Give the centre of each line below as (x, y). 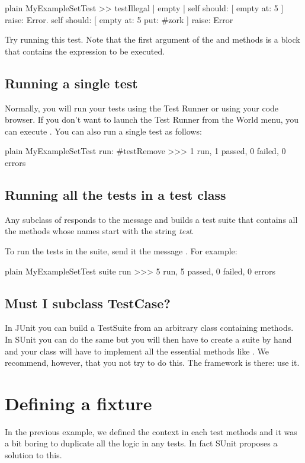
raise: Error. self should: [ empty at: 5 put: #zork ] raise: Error (119, 19)
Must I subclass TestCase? (88, 303)
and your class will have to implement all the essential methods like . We (137, 351)
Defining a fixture (78, 403)
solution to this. (33, 455)
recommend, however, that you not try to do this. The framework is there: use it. (152, 363)
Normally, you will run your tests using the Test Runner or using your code (142, 108)
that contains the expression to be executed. (85, 51)
